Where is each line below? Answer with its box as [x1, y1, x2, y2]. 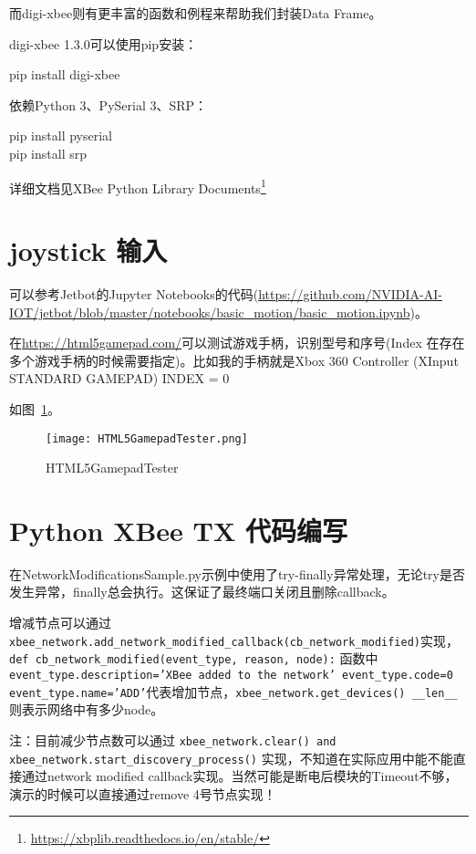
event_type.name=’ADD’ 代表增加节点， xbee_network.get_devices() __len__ [9, 682, 458, 701]
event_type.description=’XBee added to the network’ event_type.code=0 [9, 668, 453, 682]
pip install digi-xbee [9, 65, 120, 84]
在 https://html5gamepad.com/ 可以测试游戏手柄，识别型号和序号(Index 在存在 [9, 333, 465, 352]
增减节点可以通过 [9, 613, 111, 632]
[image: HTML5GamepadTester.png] [46, 432, 248, 445]
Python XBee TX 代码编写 [9, 511, 348, 548]
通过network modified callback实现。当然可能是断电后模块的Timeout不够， [21, 766, 458, 786]
